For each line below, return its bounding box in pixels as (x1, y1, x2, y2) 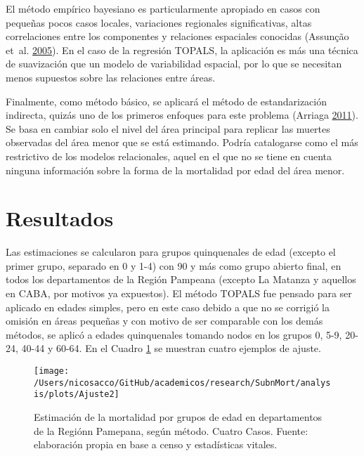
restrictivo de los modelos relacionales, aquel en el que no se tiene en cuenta (6, 148, 332, 163)
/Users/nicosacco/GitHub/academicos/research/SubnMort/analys (34, 377, 331, 388)
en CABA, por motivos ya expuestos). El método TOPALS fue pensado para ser (6, 286, 352, 301)
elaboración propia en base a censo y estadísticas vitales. (34, 437, 278, 452)
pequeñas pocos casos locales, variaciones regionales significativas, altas (6, 15, 312, 30)
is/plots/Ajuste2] (34, 389, 119, 400)
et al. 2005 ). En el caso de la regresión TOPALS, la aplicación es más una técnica (6, 42, 358, 57)
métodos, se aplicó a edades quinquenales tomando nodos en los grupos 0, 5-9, (6, 327, 342, 341)
